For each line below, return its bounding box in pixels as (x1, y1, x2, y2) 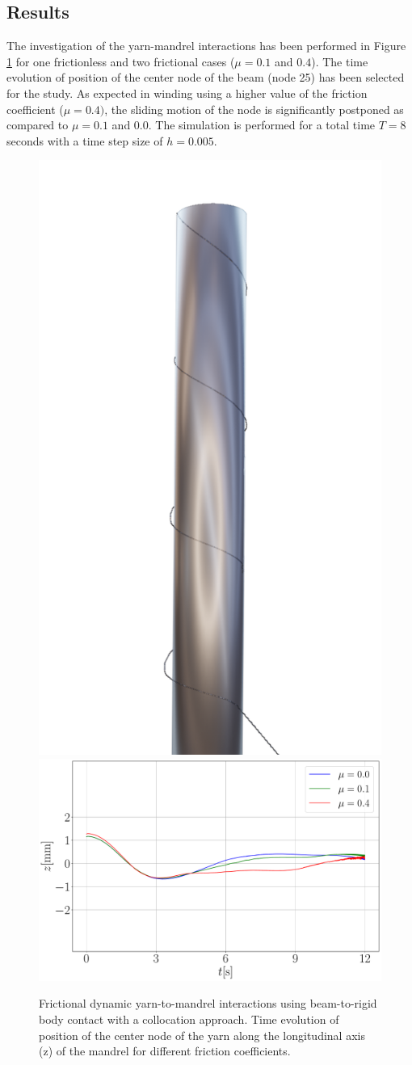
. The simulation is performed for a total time (148, 116, 376, 133)
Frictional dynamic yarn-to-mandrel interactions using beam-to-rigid (39, 995, 377, 1012)
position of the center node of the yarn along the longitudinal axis (39, 1026, 365, 1043)
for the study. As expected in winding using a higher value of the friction (6, 84, 368, 101)
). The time (311, 53, 368, 69)
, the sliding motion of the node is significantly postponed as (104, 100, 404, 117)
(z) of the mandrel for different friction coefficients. (39, 1042, 291, 1059)
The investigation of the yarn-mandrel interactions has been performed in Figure (6, 37, 406, 54)
